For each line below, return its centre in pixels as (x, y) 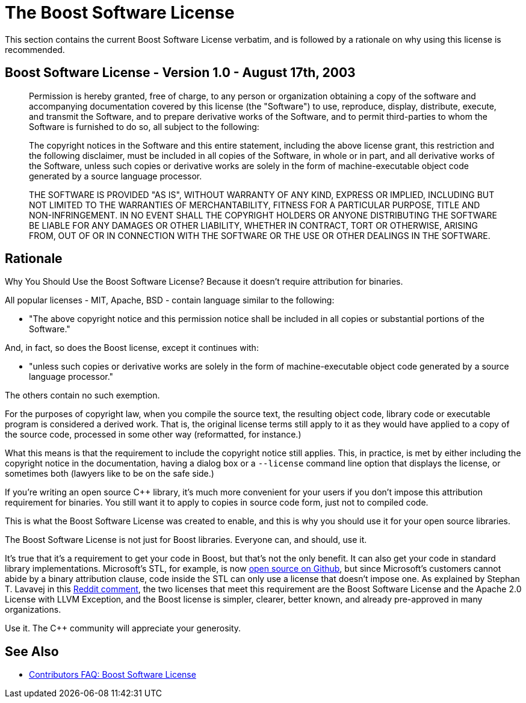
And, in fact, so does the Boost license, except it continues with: (132, 348)
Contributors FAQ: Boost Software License (113, 675)
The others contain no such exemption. (82, 395)
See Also (32, 651)
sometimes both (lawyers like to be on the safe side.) (110, 474)
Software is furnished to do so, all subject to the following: (144, 126)
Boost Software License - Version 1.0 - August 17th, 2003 (180, 73)
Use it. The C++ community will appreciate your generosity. (123, 628)
